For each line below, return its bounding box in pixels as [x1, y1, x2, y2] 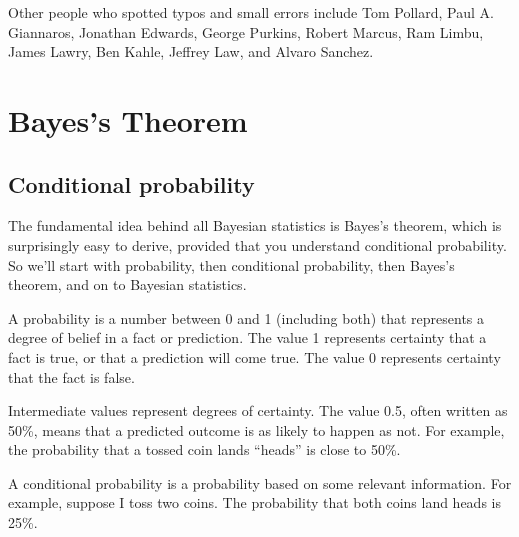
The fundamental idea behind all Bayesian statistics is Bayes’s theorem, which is [8, 215, 502, 236]
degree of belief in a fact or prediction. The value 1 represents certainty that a [8, 327, 487, 348]
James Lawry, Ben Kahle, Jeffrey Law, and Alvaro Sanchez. [8, 41, 374, 62]
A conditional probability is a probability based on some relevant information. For [8, 472, 512, 493]
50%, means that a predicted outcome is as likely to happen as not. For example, [8, 419, 505, 440]
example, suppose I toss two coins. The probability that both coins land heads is [8, 492, 501, 513]
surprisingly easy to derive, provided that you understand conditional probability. [8, 234, 507, 255]
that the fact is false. [8, 366, 135, 387]
